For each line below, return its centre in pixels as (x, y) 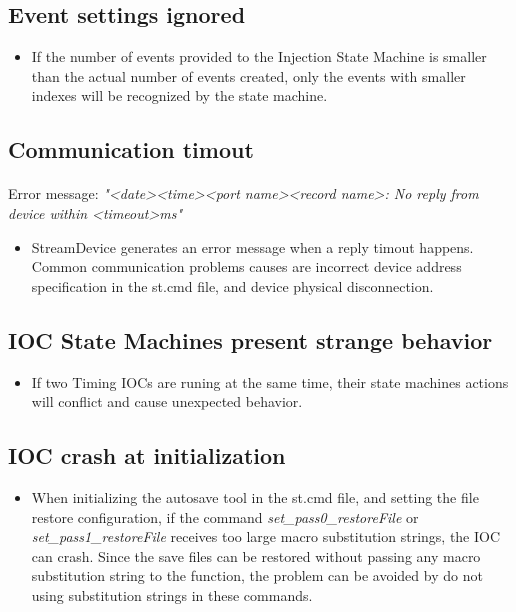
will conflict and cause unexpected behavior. (167, 401)
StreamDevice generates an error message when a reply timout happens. (252, 246)
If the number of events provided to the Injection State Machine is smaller (259, 56)
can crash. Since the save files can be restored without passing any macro (256, 555)
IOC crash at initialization (147, 455)
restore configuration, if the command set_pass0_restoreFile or (225, 516)
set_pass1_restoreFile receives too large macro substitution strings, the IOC (266, 536)
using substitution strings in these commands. (172, 594)
